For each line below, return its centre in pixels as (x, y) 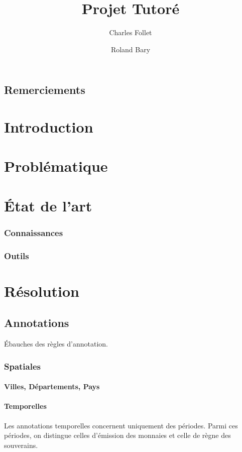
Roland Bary (131, 49)
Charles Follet (131, 32)
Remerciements (45, 90)
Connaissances (34, 232)
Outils (17, 255)
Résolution (42, 291)
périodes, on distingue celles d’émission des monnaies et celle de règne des (117, 435)
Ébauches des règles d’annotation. (56, 344)
